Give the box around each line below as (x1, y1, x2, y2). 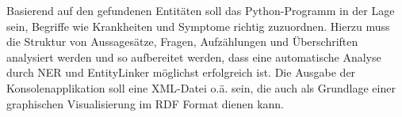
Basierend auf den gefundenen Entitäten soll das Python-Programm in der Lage (6, 2, 395, 18)
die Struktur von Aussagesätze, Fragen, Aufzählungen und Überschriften (6, 33, 358, 50)
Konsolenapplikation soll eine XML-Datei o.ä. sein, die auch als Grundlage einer (6, 79, 396, 96)
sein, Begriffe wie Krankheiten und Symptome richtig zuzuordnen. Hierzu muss (6, 17, 390, 34)
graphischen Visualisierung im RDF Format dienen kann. (6, 95, 284, 111)
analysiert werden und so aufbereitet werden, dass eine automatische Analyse (6, 48, 381, 65)
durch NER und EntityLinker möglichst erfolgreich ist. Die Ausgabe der (6, 64, 356, 81)
